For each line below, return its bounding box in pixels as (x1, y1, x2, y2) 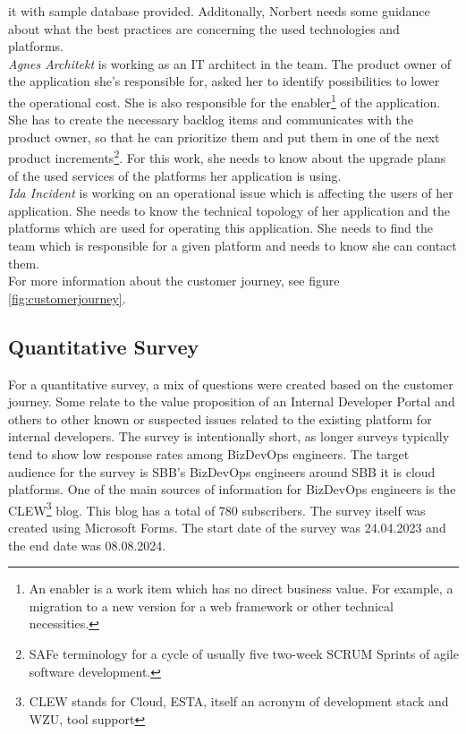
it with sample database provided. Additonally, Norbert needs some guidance (8, 2, 430, 20)
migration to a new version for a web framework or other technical (29, 596, 394, 615)
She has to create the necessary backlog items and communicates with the (8, 110, 414, 129)
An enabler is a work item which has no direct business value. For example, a (29, 579, 453, 598)
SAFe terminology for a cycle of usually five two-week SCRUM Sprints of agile (29, 644, 459, 662)
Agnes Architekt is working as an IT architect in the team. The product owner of (8, 54, 452, 73)
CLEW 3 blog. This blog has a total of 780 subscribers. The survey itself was (8, 498, 426, 519)
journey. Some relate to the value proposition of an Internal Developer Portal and (8, 392, 455, 411)
